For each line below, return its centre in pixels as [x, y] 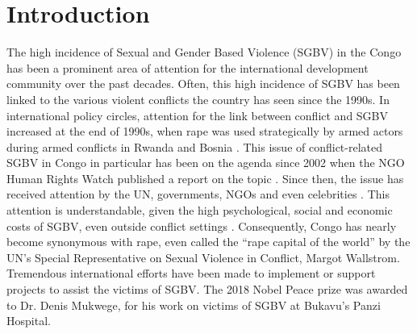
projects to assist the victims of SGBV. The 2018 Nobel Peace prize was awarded [207, 289]
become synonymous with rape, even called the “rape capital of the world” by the [208, 242]
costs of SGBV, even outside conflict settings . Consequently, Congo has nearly [202, 225]
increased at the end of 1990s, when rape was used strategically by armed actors [205, 131]
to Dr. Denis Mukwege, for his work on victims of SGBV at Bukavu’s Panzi [194, 305]
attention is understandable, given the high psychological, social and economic [200, 210]
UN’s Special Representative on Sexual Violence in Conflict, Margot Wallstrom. [203, 257]
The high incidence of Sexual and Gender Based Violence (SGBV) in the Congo [204, 52]
